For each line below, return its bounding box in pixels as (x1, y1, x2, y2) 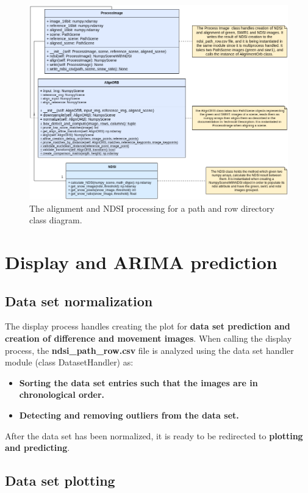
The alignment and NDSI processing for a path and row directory (29, 201, 274, 214)
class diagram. (29, 214, 82, 226)
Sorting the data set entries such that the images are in (19, 376, 258, 389)
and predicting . (5, 441, 70, 454)
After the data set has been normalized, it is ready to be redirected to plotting (5, 429, 303, 442)
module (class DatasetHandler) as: (5, 356, 134, 369)
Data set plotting (5, 471, 115, 490)
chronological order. (19, 388, 105, 401)
